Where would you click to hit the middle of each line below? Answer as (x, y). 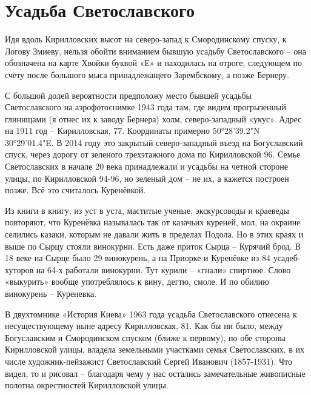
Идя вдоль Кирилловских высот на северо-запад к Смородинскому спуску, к (146, 39)
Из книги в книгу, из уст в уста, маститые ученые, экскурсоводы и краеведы (147, 210)
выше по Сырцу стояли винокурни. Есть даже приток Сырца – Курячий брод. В (153, 246)
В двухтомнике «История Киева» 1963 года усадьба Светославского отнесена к (151, 314)
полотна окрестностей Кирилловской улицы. (87, 385)
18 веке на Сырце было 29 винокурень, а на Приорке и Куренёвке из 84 (138, 258)
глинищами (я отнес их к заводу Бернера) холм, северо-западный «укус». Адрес (153, 118)
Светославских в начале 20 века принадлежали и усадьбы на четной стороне (146, 166)
